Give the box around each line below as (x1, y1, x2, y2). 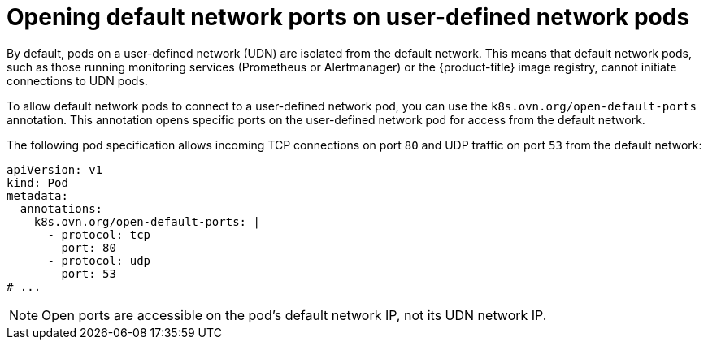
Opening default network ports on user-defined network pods (7, 3, 690, 31)
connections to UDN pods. (7, 73, 148, 88)
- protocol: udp (47, 253, 151, 267)
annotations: (20, 201, 103, 215)
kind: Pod (7, 175, 68, 189)
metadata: (7, 188, 68, 202)
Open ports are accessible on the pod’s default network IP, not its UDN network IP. (41, 306, 547, 323)
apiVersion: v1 (7, 162, 103, 176)
